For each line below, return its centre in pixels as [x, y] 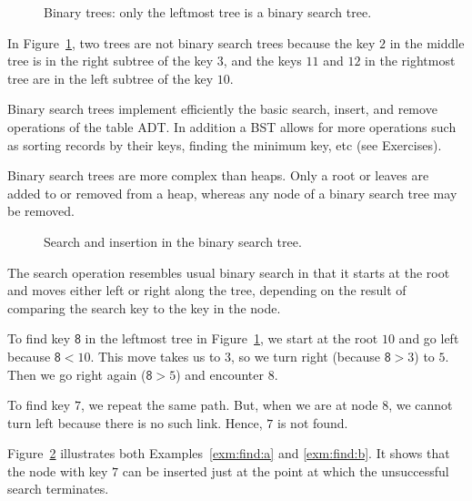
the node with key [58, 470]
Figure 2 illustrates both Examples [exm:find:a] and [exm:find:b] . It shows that [229, 453]
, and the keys [262, 61]
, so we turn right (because [306, 356]
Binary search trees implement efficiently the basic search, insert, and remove [222, 109]
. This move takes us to [156, 356]
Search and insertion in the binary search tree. [173, 241]
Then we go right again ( [77, 374]
